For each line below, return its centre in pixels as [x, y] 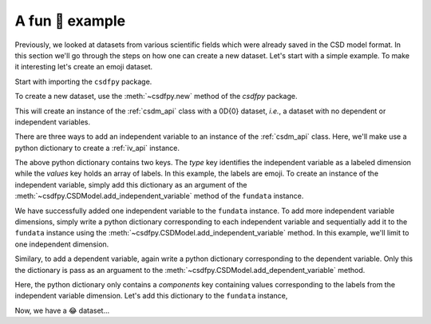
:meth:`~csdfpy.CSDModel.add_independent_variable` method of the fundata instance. [159, 196]
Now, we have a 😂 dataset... [62, 310]
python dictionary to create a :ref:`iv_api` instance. [97, 148]
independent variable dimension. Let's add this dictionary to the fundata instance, [151, 296]
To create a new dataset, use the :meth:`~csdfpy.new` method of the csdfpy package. [156, 97]
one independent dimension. [62, 244]
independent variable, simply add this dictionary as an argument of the [131, 184]
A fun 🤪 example [70, 21]
